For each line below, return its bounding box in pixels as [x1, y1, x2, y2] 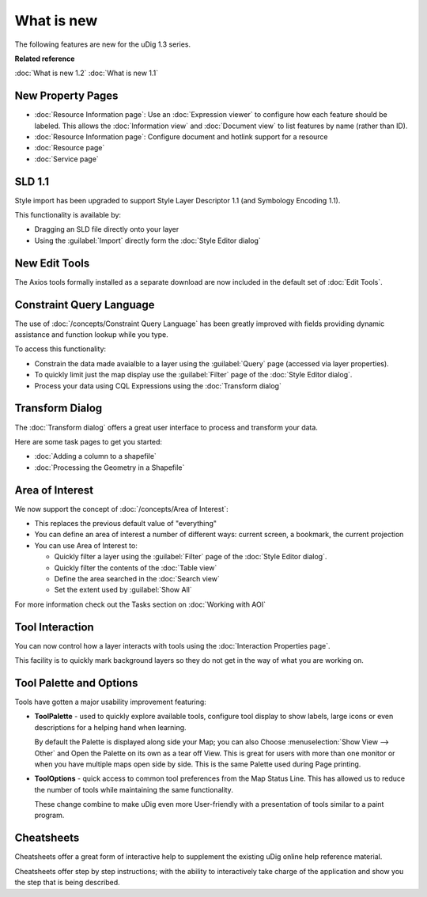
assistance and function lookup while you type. [14, 330, 169, 339]
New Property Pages [14, 89, 119, 103]
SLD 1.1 [14, 175, 49, 188]
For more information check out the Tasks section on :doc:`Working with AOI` [14, 600, 266, 609]
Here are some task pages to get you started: [14, 437, 162, 446]
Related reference [14, 54, 75, 63]
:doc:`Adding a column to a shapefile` [34, 452, 157, 461]
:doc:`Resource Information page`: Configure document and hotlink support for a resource [34, 132, 328, 142]
